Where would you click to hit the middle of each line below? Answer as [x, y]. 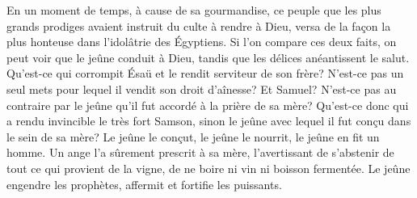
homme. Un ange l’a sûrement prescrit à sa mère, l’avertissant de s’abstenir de [200, 152]
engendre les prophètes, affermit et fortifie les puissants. [144, 184]
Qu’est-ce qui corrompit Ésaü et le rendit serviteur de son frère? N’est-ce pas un [205, 73]
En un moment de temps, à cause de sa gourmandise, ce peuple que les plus [194, 10]
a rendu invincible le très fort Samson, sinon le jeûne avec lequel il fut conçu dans [209, 121]
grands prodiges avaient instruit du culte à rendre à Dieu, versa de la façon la [199, 25]
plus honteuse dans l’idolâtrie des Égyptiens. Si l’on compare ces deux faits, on [202, 42]
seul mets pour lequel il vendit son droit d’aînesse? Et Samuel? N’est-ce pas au [202, 88]
